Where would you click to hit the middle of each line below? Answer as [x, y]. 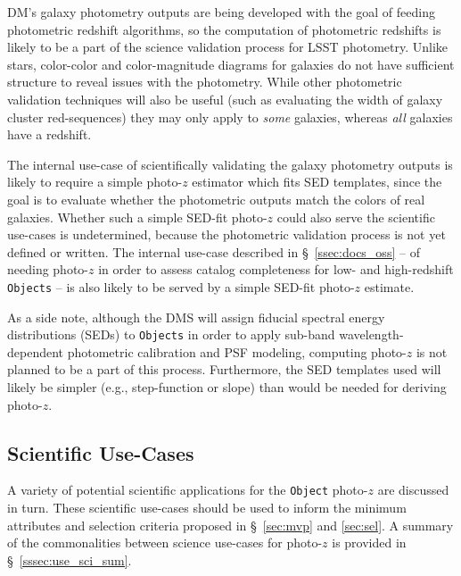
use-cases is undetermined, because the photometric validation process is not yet [226, 234]
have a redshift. [49, 134]
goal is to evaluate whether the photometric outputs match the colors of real [216, 199]
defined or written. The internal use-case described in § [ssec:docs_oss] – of [214, 251]
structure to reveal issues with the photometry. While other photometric [205, 82]
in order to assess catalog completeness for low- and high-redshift [276, 269]
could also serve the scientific [356, 217]
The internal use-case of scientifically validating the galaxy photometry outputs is [230, 164]
